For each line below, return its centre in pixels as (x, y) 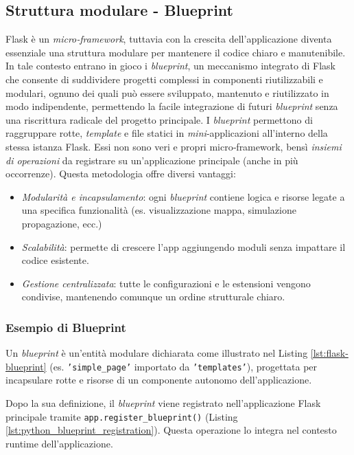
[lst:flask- (329, 353)
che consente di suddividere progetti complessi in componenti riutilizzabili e (164, 79)
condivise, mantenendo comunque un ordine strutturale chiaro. (153, 297)
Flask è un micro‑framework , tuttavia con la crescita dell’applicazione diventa (169, 39)
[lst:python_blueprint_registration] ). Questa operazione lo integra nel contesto (171, 430)
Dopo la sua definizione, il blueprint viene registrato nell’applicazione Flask (163, 402)
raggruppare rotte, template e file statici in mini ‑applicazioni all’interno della (167, 133)
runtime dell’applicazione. (59, 443)
